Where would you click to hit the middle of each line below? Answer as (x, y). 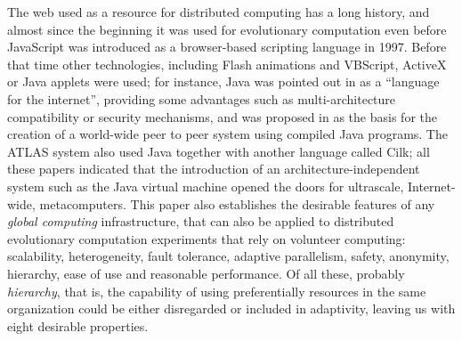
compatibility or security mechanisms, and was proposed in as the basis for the (222, 116)
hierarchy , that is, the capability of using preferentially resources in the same (217, 291)
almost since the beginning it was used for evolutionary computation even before (227, 29)
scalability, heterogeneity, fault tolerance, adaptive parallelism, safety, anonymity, (228, 256)
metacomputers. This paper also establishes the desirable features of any (237, 203)
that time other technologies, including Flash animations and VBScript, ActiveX (227, 64)
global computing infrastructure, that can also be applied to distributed (201, 221)
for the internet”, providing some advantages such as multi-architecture (202, 98)
